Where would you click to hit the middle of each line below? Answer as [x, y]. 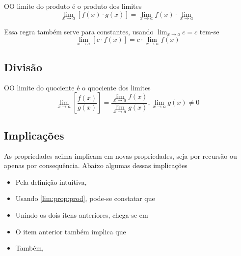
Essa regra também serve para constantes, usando [79, 31]
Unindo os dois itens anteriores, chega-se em [82, 215]
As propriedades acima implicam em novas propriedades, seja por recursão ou [120, 156]
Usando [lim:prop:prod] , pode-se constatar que [85, 198]
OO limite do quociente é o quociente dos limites [77, 87]
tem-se [209, 31]
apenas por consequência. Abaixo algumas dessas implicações [96, 165]
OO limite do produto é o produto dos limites [73, 6]
